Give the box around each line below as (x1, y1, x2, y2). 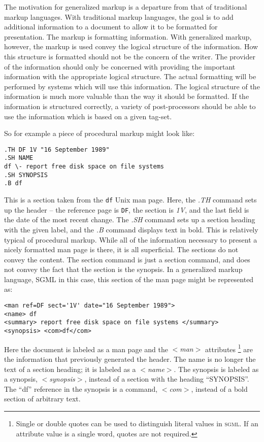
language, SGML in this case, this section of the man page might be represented (4, 274, 254, 284)
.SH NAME (4, 154, 34, 162)
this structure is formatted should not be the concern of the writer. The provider (4, 51, 255, 61)
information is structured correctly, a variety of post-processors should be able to (4, 100, 256, 111)
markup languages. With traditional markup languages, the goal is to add (4, 11, 234, 22)
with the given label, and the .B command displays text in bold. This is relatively (4, 224, 258, 234)
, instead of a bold (191, 383, 248, 394)
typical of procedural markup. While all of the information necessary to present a (4, 234, 257, 245)
